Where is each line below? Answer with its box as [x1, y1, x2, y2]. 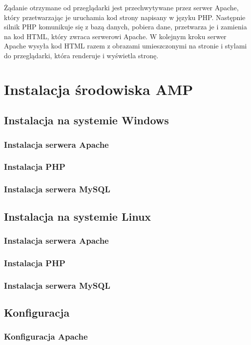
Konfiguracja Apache [4, 330, 88, 343]
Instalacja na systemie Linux [4, 208, 151, 224]
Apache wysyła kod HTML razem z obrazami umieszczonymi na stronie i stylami [4, 41, 247, 51]
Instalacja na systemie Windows [4, 113, 169, 128]
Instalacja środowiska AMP [4, 79, 193, 99]
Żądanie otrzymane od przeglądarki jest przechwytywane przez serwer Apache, [4, 2, 239, 12]
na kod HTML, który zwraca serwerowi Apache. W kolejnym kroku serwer [4, 31, 227, 41]
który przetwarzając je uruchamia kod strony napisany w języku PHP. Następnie [4, 12, 246, 22]
